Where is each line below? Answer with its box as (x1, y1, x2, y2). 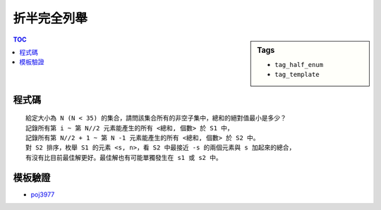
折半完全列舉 (13, 11, 88, 26)
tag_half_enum (274, 61, 324, 68)
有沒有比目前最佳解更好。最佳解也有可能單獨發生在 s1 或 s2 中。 (25, 154, 222, 161)
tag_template (274, 70, 320, 79)
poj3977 (30, 190, 55, 199)
